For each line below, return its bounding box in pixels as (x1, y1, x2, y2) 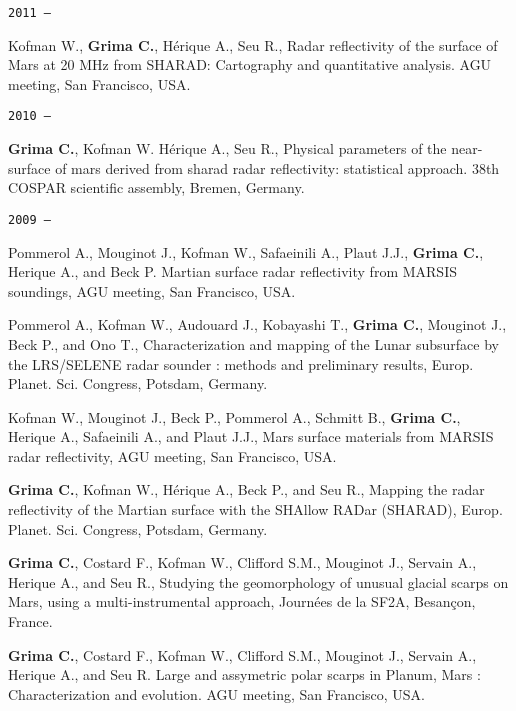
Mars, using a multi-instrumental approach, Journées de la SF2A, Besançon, (8, 591, 476, 612)
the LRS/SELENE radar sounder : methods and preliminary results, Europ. (8, 353, 474, 374)
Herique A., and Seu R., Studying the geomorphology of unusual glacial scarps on (8, 571, 509, 592)
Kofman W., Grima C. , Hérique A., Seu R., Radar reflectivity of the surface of (8, 34, 498, 55)
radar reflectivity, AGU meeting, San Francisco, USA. (8, 445, 337, 466)
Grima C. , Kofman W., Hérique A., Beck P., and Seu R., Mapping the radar (8, 479, 485, 500)
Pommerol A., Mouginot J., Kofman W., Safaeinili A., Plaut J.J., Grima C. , (8, 241, 484, 262)
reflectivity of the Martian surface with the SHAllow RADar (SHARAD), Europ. (8, 499, 503, 520)
